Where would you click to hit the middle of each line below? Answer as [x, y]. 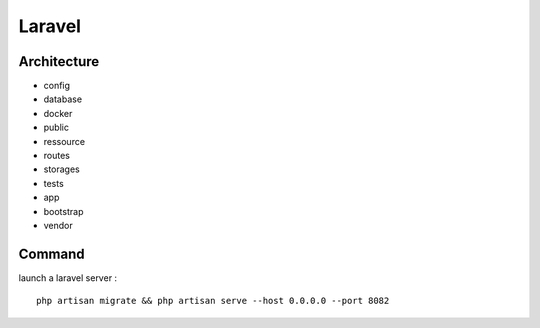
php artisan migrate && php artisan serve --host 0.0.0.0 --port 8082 [213, 301]
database [63, 99]
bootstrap [63, 211]
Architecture [59, 61]
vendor [58, 225]
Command [51, 253]
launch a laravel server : [68, 277]
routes [56, 156]
